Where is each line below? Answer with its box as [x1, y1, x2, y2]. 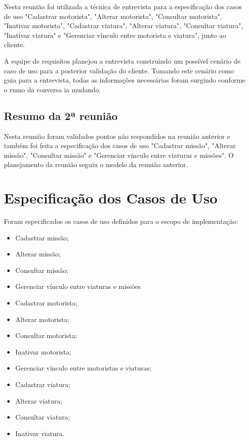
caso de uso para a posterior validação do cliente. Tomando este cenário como [4, 65, 234, 75]
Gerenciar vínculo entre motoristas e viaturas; [15, 363, 152, 373]
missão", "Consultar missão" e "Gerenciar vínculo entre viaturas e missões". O [4, 150, 234, 160]
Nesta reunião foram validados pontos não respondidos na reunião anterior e [4, 131, 230, 141]
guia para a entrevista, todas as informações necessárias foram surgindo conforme [4, 75, 246, 85]
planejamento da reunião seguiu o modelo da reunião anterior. [4, 159, 188, 169]
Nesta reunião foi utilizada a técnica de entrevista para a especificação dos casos [4, 1, 242, 11]
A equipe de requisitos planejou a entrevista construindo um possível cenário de [4, 55, 241, 66]
